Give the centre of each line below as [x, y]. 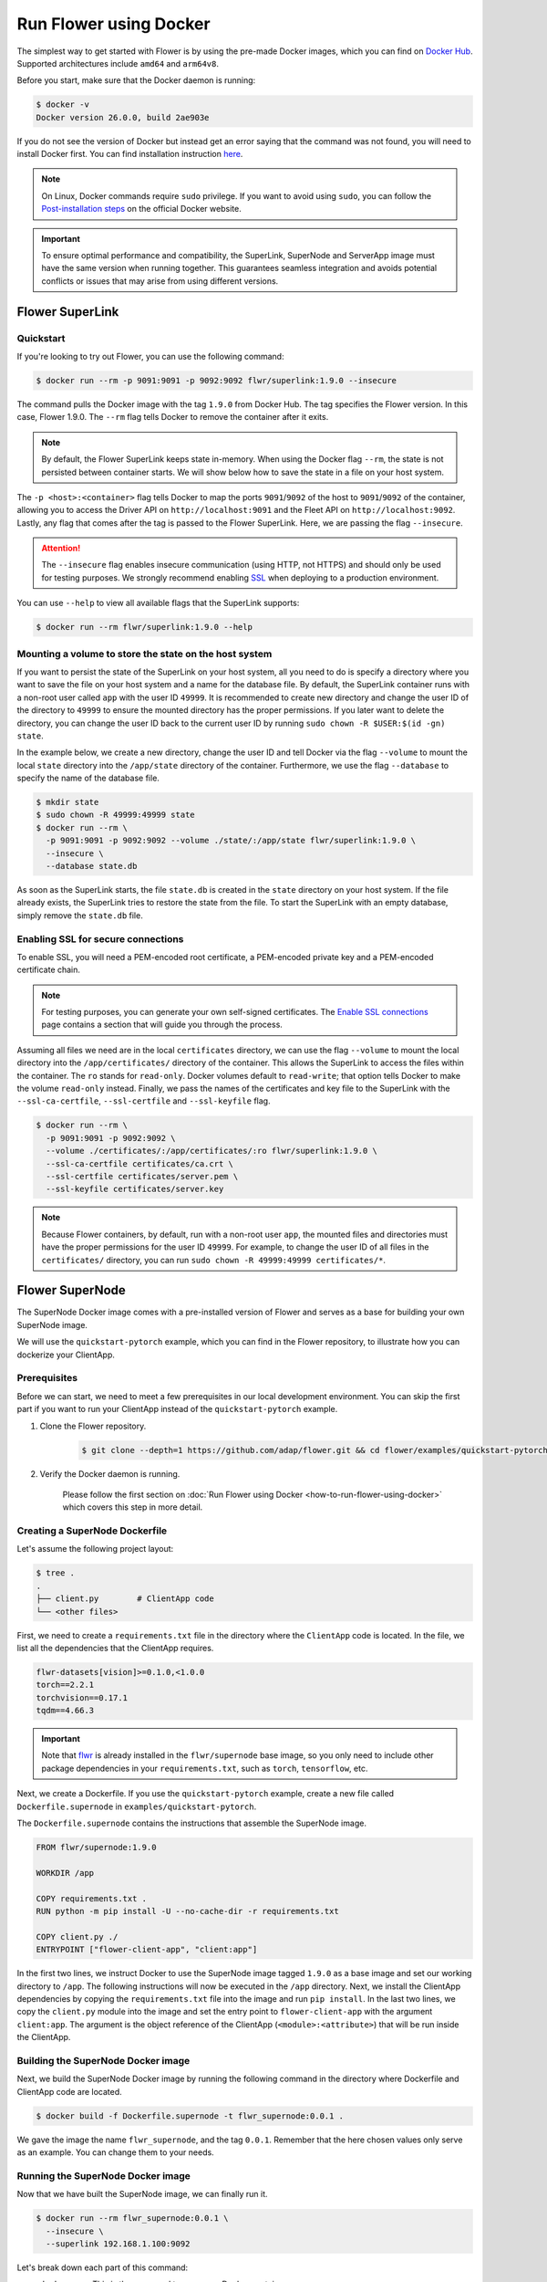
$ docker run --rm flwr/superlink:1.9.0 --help [144, 627]
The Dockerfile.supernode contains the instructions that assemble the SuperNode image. [191, 1823]
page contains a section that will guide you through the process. [162, 1025]
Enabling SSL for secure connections [100, 938]
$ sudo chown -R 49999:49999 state [115, 815]
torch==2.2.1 [65, 1685]
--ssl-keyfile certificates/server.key [135, 1189]
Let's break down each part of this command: [103, 2267]
